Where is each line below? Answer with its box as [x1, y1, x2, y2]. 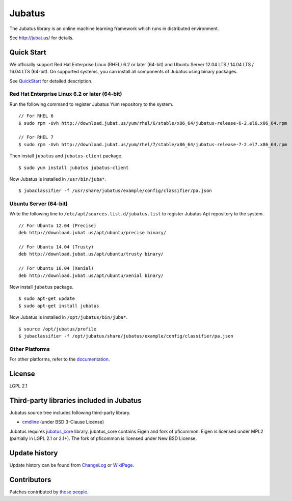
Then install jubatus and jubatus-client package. [9, 153, 123, 159]
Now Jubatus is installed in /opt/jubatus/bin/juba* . [9, 314, 127, 320]
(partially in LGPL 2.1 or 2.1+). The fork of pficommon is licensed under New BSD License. [9, 435, 197, 441]
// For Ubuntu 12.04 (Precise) [18, 222, 97, 229]
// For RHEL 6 [18, 113, 54, 119]
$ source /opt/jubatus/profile [18, 326, 97, 332]
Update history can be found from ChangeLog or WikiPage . [9, 462, 135, 468]
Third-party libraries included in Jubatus [9, 396, 142, 405]
